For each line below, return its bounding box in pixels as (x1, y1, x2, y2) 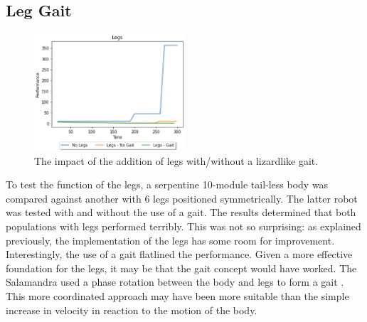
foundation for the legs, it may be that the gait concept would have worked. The (6, 260, 357, 275)
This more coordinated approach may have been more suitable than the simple (6, 288, 349, 303)
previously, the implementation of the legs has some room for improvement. (6, 232, 335, 247)
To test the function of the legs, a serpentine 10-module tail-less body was (6, 177, 329, 192)
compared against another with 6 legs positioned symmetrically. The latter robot (6, 190, 358, 205)
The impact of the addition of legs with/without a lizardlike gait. (34, 153, 319, 168)
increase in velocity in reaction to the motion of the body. (6, 302, 257, 317)
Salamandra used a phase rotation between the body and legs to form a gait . (6, 274, 344, 289)
